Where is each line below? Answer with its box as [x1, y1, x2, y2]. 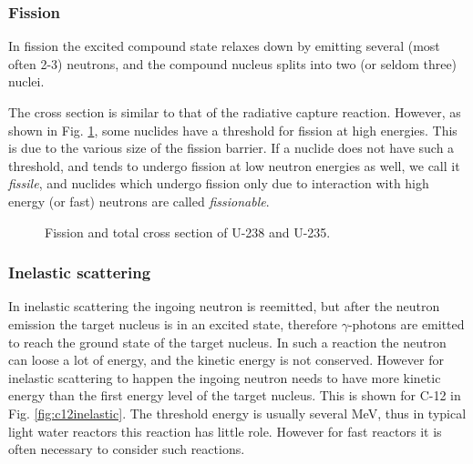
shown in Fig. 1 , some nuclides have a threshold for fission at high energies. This [8, 120, 458, 139]
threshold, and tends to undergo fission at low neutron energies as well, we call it [8, 156, 460, 175]
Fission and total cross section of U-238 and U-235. [45, 222, 331, 241]
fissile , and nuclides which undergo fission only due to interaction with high [8, 174, 429, 193]
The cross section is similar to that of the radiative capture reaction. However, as [8, 103, 461, 121]
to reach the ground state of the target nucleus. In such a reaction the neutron [8, 332, 447, 351]
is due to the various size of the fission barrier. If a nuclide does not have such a [8, 138, 455, 157]
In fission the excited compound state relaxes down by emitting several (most [8, 36, 440, 55]
